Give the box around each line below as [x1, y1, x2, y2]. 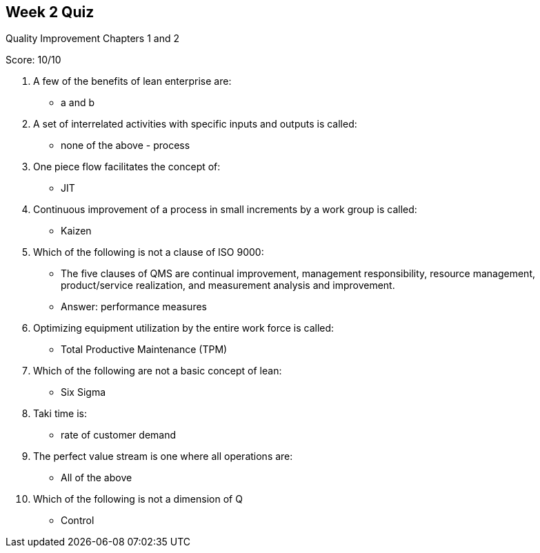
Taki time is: [33, 408, 88, 420]
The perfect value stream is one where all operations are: [33, 450, 293, 463]
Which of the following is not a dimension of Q [33, 493, 243, 505]
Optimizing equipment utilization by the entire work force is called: [33, 322, 334, 334]
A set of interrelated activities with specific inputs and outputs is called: [33, 118, 357, 130]
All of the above [61, 472, 132, 484]
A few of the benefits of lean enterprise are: [33, 75, 232, 88]
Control [61, 514, 94, 527]
